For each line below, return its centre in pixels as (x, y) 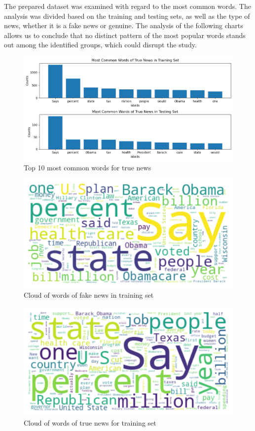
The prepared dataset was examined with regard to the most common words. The (127, 6)
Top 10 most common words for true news (88, 167)
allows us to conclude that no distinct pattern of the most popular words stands (125, 35)
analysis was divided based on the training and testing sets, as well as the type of (127, 16)
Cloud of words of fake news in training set (89, 295)
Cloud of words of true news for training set (90, 423)
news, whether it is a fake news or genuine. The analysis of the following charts (124, 25)
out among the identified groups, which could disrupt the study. (100, 45)
